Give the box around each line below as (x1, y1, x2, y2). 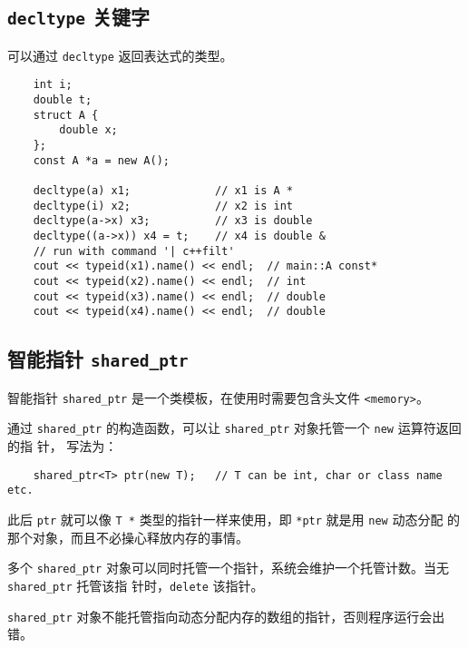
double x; (59, 123, 118, 137)
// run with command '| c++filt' (33, 244, 235, 258)
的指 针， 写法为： (7, 437, 118, 456)
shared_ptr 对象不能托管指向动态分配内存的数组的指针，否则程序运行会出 (7, 606, 445, 625)
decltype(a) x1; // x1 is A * (33, 184, 293, 198)
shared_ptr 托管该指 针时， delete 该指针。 (7, 575, 264, 594)
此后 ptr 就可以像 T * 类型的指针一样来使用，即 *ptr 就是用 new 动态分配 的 (7, 509, 461, 528)
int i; (33, 78, 73, 92)
